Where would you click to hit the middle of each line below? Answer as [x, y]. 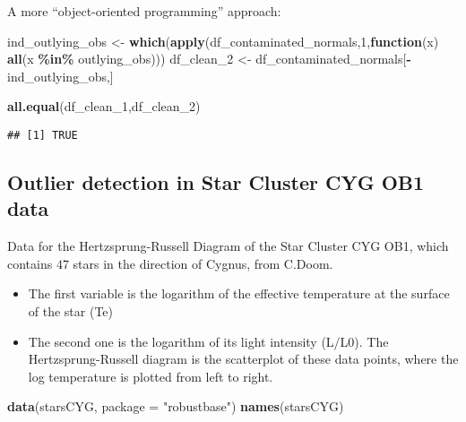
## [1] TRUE [43, 135]
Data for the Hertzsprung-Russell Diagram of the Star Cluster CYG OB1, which [228, 246]
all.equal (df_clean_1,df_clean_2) [104, 106]
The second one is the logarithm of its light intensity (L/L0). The [208, 341]
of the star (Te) [71, 311]
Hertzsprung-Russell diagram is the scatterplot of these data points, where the [243, 359]
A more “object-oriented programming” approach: [144, 11]
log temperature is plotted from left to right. [151, 376]
